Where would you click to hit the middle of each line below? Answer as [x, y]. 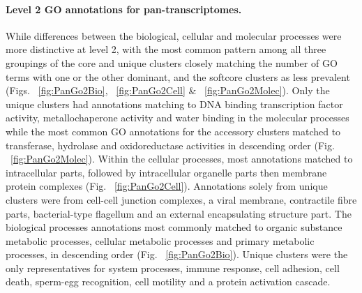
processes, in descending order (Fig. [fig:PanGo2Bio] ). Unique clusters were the [177, 254]
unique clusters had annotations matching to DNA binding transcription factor [174, 104]
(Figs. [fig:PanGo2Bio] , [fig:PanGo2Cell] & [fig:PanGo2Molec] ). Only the [168, 90]
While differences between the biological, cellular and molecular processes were [174, 35]
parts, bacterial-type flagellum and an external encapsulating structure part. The [179, 213]
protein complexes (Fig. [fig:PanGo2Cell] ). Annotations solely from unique [167, 186]
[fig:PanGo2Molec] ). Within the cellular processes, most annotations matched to [182, 159]
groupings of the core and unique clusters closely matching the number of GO [172, 62]
